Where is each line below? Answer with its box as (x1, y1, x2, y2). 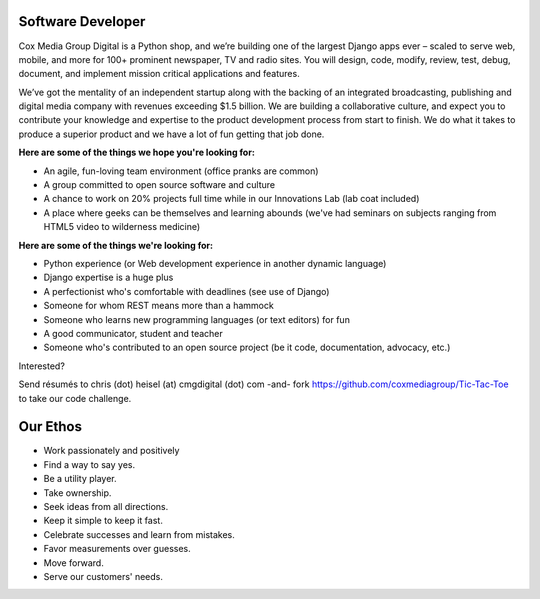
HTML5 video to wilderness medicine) (43, 221, 201, 233)
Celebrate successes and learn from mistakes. (43, 528, 235, 540)
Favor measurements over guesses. (43, 543, 192, 555)
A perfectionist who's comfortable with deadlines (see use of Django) (43, 285, 330, 297)
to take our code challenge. (18, 392, 132, 404)
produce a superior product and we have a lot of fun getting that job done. (18, 128, 325, 140)
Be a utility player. (43, 473, 117, 485)
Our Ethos (18, 418, 82, 435)
